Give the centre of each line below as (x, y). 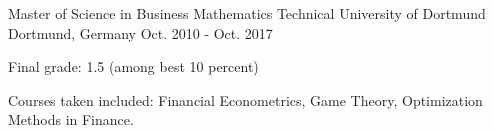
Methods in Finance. (71, 119)
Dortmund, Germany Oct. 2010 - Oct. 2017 (140, 32)
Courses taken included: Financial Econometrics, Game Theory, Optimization (245, 99)
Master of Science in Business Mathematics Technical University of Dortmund (247, 13)
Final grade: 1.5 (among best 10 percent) (133, 66)
